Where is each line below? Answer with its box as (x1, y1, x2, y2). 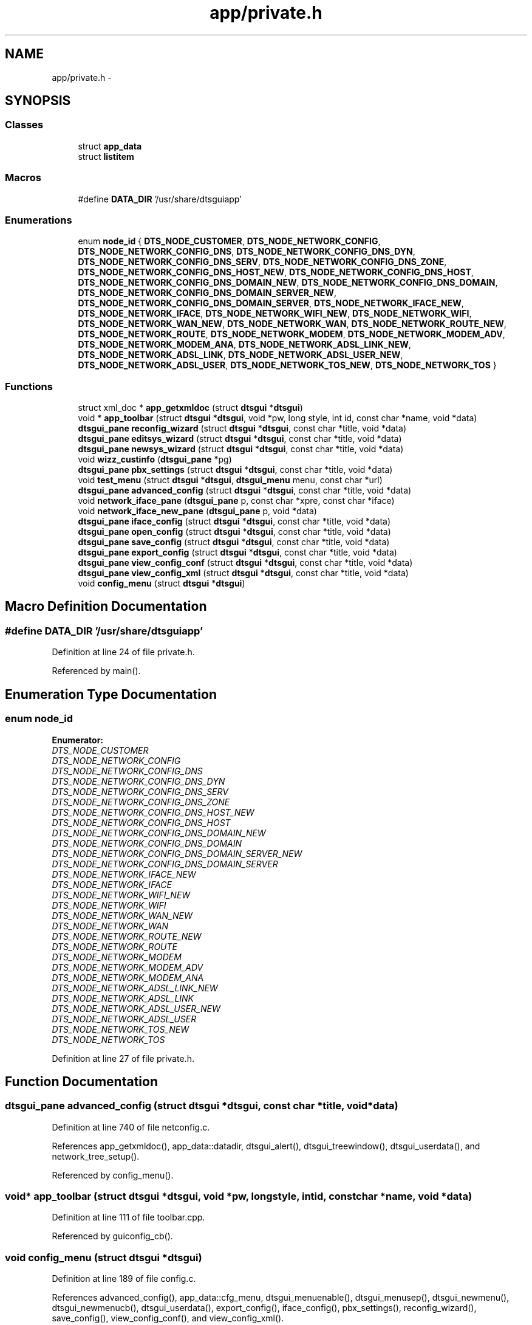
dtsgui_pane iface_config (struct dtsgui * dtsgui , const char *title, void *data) (78, 516, 391, 527)
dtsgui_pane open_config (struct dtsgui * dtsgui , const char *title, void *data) (78, 526, 391, 537)
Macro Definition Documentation (5, 599, 207, 614)
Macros (5, 171, 41, 184)
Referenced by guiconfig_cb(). (52, 1231, 173, 1242)
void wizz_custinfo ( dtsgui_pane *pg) (78, 454, 232, 465)
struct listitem (78, 151, 134, 162)
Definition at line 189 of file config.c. (52, 1273, 196, 1284)
